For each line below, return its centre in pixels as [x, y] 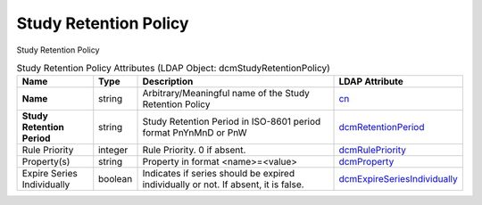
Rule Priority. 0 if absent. [194, 150]
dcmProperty [366, 162]
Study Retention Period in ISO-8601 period [232, 122]
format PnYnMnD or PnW [195, 133]
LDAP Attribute [371, 82]
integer [113, 150]
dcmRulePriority [372, 150]
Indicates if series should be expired [218, 174]
